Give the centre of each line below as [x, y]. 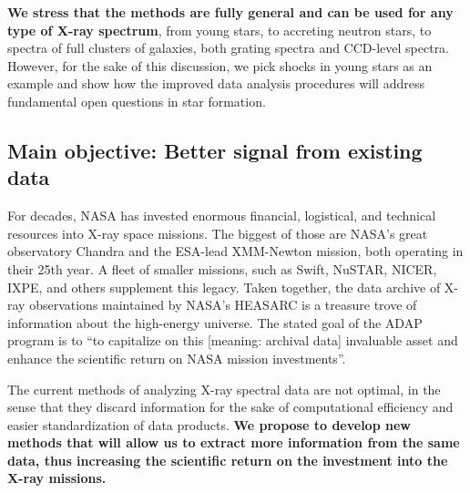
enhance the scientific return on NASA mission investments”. [177, 358]
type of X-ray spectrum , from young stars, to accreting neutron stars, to [220, 30]
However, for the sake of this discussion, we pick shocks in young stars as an [220, 65]
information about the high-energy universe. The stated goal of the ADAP [215, 322]
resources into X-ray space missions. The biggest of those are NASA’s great [218, 233]
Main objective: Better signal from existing [215, 150]
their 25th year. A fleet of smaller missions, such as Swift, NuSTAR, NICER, [222, 268]
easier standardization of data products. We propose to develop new [209, 424]
